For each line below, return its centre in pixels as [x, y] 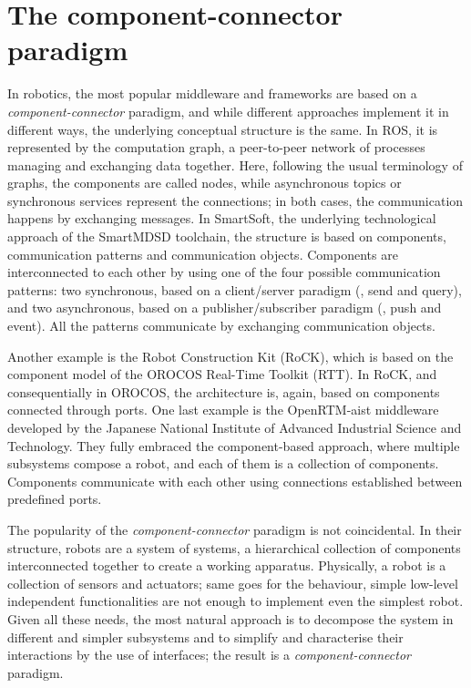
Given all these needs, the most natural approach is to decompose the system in [230, 618]
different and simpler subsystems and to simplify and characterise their [205, 637]
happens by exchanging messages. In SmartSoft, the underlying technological [222, 218]
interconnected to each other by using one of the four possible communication [224, 272]
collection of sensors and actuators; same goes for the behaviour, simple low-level [233, 583]
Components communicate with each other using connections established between [235, 481]
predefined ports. [55, 499]
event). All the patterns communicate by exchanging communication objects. [221, 326]
